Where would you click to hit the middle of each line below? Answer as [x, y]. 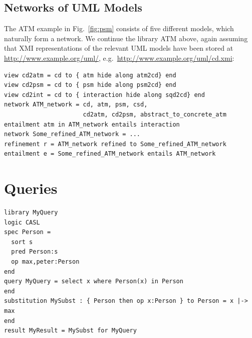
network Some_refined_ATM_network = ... [72, 134]
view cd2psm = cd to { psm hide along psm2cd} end [90, 85]
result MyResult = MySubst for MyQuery [70, 331]
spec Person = [28, 232]
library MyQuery [31, 213]
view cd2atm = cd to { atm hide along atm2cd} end [90, 75]
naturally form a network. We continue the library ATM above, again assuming [126, 38]
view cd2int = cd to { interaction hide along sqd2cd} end [104, 95]
